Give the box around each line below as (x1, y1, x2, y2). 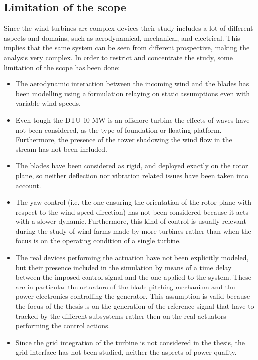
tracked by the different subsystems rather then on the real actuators (15, 310, 226, 321)
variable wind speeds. (15, 98, 81, 108)
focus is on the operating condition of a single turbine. (15, 235, 181, 246)
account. (15, 180, 41, 190)
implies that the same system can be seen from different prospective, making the (4, 42, 250, 53)
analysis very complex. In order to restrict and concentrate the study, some (4, 52, 233, 62)
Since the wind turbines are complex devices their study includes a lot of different (4, 23, 253, 33)
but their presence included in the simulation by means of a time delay (15, 262, 232, 272)
